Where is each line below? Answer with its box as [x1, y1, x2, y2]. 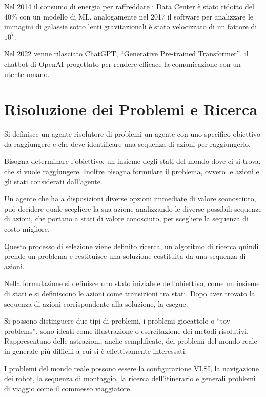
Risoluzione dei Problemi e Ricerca [4, 99, 258, 120]
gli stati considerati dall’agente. [4, 176, 103, 186]
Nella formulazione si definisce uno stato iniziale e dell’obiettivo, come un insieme [4, 278, 260, 289]
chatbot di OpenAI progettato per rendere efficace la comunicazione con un [4, 58, 241, 69]
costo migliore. [4, 223, 50, 234]
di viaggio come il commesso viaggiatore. [4, 383, 132, 393]
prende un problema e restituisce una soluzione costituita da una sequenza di [4, 251, 246, 261]
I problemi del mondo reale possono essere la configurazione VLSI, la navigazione [4, 363, 259, 373]
